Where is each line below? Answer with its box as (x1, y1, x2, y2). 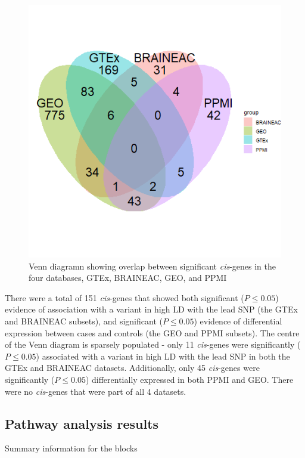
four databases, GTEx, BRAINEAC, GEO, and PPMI (29, 271, 227, 284)
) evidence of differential (194, 314, 282, 327)
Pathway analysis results (5, 414, 159, 432)
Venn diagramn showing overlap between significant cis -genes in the (29, 259, 276, 272)
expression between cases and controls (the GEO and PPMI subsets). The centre (5, 326, 300, 339)
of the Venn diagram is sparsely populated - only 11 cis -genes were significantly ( (5, 338, 301, 351)
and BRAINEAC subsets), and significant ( (5, 314, 163, 327)
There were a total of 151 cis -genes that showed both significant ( (5, 291, 244, 304)
